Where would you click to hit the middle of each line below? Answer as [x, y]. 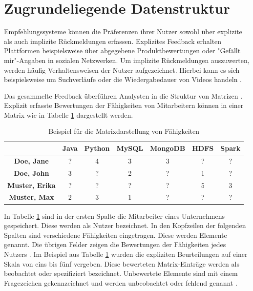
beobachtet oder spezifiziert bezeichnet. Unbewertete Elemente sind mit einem [121, 273]
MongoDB [168, 148]
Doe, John [32, 173]
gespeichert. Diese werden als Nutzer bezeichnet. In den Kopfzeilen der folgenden [125, 225]
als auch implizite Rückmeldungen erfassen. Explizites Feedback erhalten [113, 41]
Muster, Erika [32, 185]
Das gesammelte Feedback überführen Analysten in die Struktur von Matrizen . [123, 95]
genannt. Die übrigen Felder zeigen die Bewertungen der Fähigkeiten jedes [115, 244]
